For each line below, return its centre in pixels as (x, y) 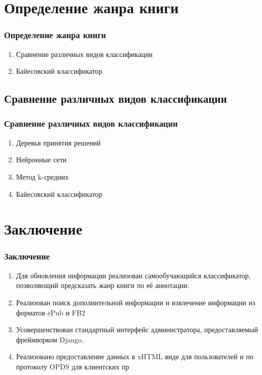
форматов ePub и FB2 (51, 312)
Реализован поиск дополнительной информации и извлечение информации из (136, 302)
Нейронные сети (41, 160)
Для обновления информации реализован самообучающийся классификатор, (133, 275)
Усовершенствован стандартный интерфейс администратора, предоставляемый (137, 329)
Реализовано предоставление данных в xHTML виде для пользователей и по (135, 356)
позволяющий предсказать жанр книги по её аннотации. (103, 285)
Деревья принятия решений (58, 142)
